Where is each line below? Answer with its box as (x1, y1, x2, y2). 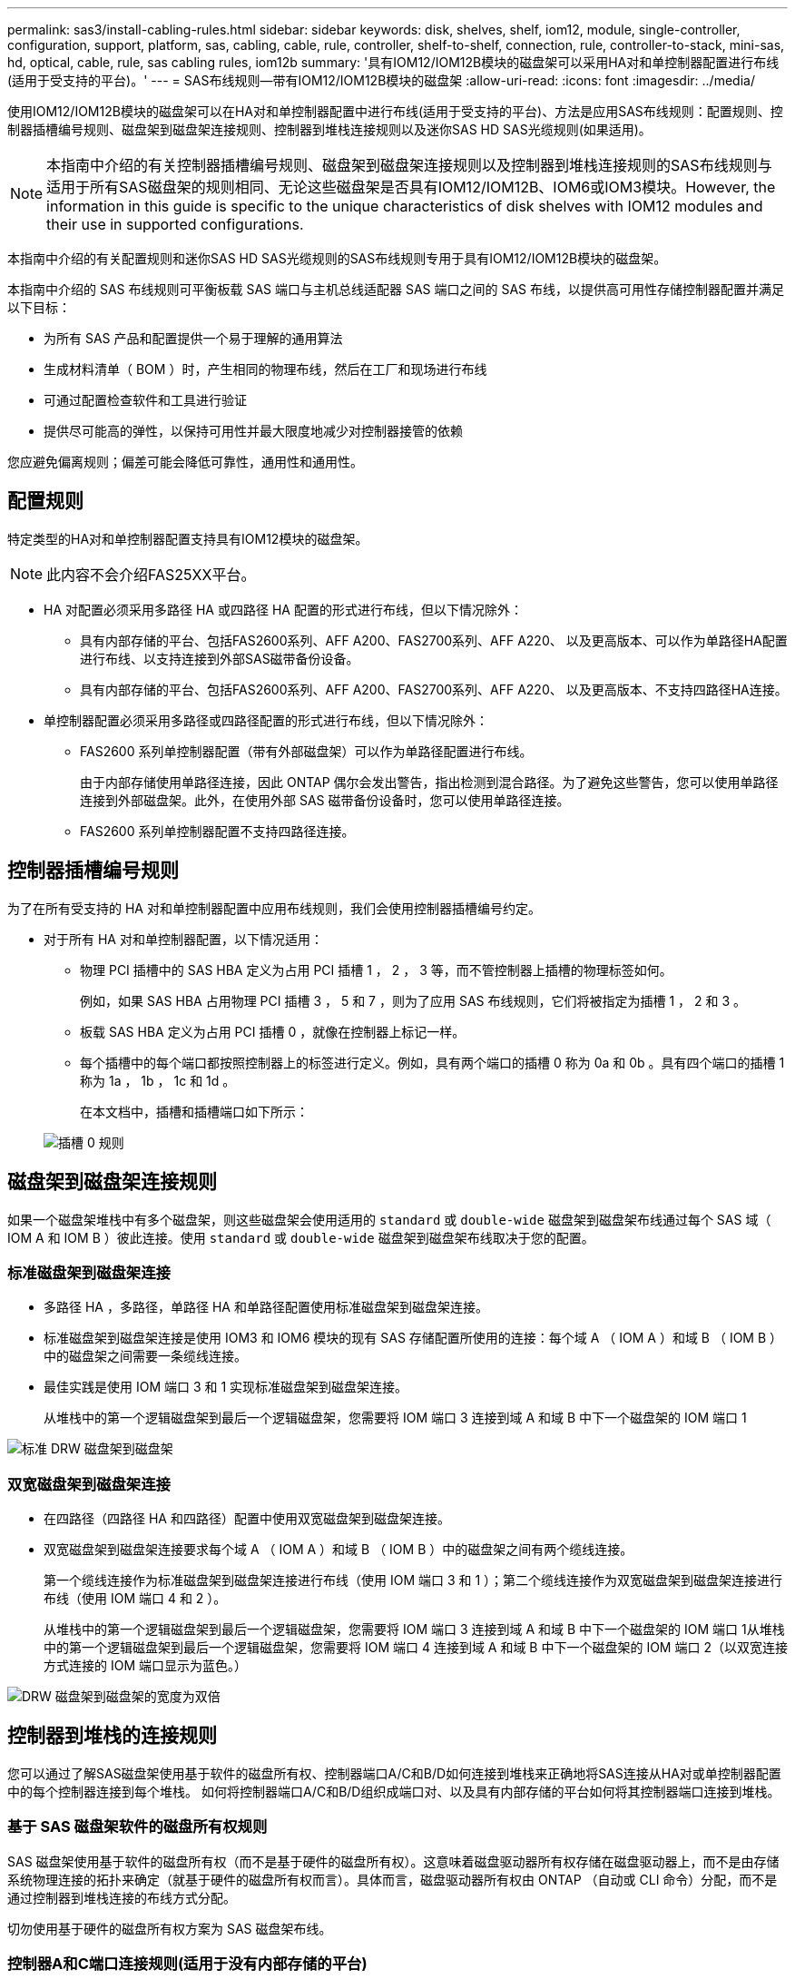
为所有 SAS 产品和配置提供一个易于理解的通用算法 (44, 330, 343, 346)
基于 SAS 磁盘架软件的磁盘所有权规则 (7, 1817, 268, 1836)
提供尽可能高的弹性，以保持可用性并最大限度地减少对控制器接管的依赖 (44, 423, 463, 438)
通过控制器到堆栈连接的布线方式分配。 (7, 1889, 236, 1905)
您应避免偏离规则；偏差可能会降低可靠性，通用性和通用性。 (7, 454, 363, 469)
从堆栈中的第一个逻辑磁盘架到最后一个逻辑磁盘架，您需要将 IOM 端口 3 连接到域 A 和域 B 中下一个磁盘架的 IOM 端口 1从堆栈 (44, 1621, 785, 1638)
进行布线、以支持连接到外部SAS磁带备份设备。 (80, 650, 359, 666)
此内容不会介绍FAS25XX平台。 (46, 565, 256, 584)
